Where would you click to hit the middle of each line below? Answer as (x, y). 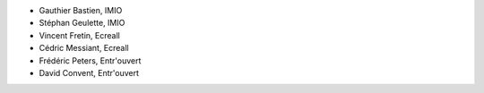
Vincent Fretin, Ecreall (79, 35)
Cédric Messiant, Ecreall (84, 48)
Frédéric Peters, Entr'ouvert (90, 60)
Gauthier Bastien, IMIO (81, 10)
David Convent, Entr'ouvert (89, 72)
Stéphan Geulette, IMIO (82, 23)
